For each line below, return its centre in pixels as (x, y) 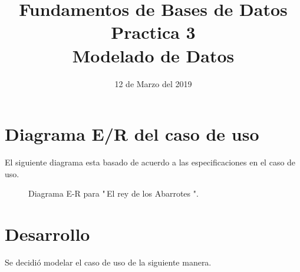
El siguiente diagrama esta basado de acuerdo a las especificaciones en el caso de (150, 162)
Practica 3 (153, 32)
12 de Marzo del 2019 (153, 83)
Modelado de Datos (153, 55)
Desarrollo (47, 234)
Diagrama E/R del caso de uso (132, 134)
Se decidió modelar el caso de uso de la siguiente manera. (108, 262)
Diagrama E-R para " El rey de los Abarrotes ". (113, 193)
